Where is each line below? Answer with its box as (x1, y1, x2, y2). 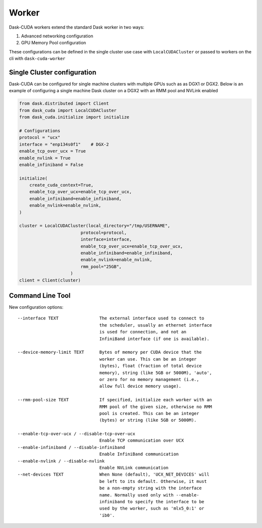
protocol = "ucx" (19, 135, 61, 140)
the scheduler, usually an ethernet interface (99, 322, 212, 328)
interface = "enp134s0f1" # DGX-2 (19, 141, 109, 147)
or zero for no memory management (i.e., (99, 377, 199, 382)
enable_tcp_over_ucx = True (19, 148, 86, 154)
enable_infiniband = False (19, 162, 83, 167)
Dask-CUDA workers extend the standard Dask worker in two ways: (9, 24, 145, 30)
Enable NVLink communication (99, 465, 169, 471)
